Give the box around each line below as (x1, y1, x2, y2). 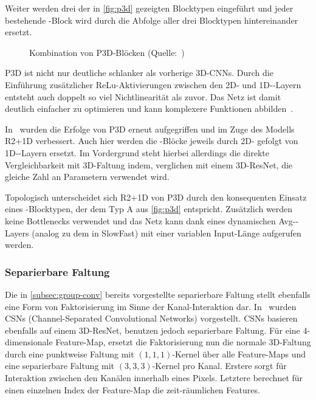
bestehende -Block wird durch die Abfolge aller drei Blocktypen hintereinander (5, 13, 298, 26)
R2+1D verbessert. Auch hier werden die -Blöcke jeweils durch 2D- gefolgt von (5, 134, 298, 147)
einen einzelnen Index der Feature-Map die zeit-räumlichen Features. (5, 383, 260, 396)
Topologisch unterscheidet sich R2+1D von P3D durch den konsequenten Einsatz (5, 190, 307, 203)
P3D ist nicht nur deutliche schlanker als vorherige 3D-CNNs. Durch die (5, 66, 273, 79)
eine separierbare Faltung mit (5, 359, 115, 372)
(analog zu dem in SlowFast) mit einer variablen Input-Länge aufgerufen (32, 226, 301, 239)
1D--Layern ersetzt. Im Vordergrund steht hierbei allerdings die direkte (5, 146, 269, 159)
